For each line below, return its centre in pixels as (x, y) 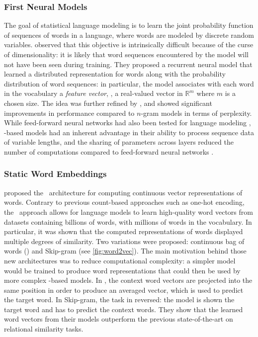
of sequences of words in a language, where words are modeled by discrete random (129, 35)
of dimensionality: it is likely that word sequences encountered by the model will (126, 54)
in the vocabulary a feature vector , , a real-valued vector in (93, 93)
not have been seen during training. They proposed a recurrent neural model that (128, 64)
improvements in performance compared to (69, 113)
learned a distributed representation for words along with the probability (115, 74)
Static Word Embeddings (55, 174)
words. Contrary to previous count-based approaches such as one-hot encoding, (124, 202)
